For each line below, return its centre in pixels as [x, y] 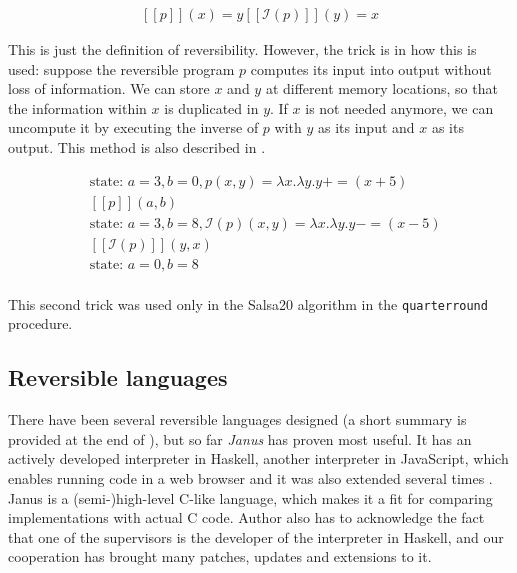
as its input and [366, 127]
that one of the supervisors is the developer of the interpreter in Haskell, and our [256, 536]
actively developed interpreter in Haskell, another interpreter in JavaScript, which [258, 458]
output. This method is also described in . [137, 147]
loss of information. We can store [109, 88]
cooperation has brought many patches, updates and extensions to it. [220, 556]
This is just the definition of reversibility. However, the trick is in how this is [242, 49]
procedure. [40, 323]
